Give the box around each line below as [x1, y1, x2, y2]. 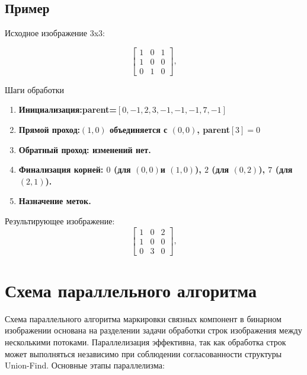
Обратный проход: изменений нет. [18, 143, 151, 155]
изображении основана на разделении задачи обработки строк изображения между [5, 324, 302, 336]
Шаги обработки [5, 83, 64, 96]
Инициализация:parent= [18, 103, 117, 116]
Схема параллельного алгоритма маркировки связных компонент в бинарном [5, 312, 282, 325]
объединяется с [110, 123, 168, 136]
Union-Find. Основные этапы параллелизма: [5, 359, 165, 371]
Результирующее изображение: [5, 215, 115, 227]
